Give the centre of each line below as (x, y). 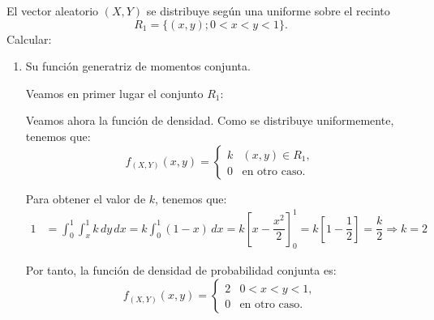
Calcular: (29, 38)
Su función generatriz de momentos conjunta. (138, 66)
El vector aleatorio (53, 11)
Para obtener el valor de (86, 198)
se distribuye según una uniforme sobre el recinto (268, 11)
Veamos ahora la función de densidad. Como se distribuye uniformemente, (210, 120)
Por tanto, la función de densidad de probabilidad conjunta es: (181, 270)
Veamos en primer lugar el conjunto (114, 93)
